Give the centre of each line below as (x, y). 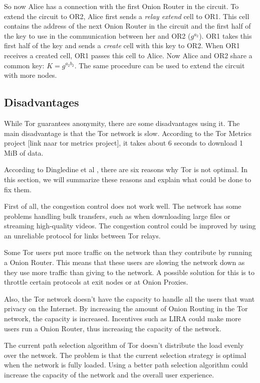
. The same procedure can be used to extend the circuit (160, 65)
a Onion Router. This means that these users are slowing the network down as (124, 262)
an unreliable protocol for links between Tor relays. (82, 235)
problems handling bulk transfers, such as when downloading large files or (117, 216)
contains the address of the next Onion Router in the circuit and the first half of (127, 26)
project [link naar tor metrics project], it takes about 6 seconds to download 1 (123, 143)
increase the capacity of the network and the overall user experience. (109, 375)
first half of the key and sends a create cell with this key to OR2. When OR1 (122, 45)
